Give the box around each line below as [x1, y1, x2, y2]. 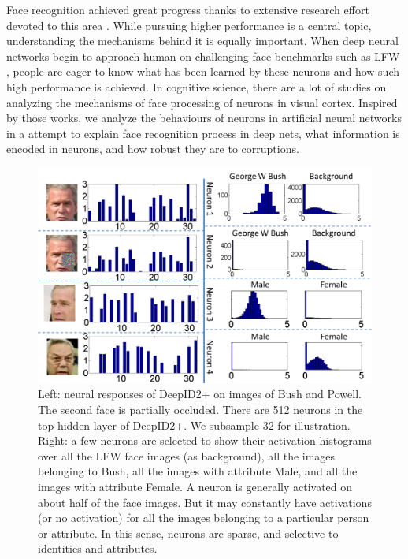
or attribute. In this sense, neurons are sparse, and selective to [38, 524, 339, 541]
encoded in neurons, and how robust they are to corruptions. [6, 140, 299, 157]
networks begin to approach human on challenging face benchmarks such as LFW [6, 47, 400, 64]
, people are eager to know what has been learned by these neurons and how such [6, 63, 399, 80]
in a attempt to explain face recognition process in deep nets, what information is [6, 125, 400, 141]
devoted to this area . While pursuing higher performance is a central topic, [6, 17, 372, 33]
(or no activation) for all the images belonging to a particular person [38, 509, 369, 526]
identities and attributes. [38, 540, 158, 557]
